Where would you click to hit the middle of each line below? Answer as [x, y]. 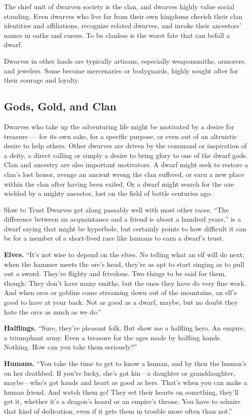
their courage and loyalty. [42, 80]
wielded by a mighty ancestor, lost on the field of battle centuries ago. [108, 193]
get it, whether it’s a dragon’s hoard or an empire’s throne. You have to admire [122, 401]
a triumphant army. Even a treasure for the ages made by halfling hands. [113, 337]
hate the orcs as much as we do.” [53, 311]
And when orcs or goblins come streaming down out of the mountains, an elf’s [120, 292]
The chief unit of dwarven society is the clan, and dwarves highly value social [119, 6]
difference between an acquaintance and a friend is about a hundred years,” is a [123, 219]
